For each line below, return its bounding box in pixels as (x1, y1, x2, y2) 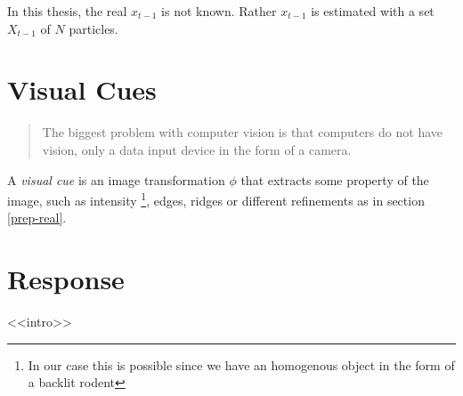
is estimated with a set (311, 2, 435, 20)
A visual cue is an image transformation (7, 170, 225, 189)
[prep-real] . (7, 208, 67, 227)
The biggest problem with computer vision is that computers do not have (42, 123, 443, 141)
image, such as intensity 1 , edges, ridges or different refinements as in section (7, 189, 425, 209)
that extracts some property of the (240, 170, 429, 189)
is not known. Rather (161, 2, 277, 20)
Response (7, 261, 125, 297)
